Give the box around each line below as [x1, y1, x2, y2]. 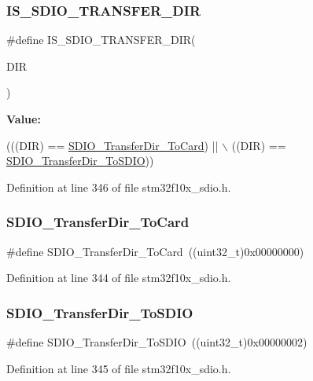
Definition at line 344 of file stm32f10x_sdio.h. [6, 269, 231, 286]
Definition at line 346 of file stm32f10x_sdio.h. [6, 178, 231, 195]
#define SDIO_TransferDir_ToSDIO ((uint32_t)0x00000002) [6, 334, 307, 350]
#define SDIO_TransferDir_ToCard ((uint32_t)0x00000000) [6, 243, 304, 259]
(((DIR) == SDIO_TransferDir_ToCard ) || [6, 137, 219, 153]
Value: [6, 111, 41, 126]
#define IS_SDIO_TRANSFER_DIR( [6, 31, 196, 48]
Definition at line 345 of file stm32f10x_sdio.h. [6, 360, 231, 376]
